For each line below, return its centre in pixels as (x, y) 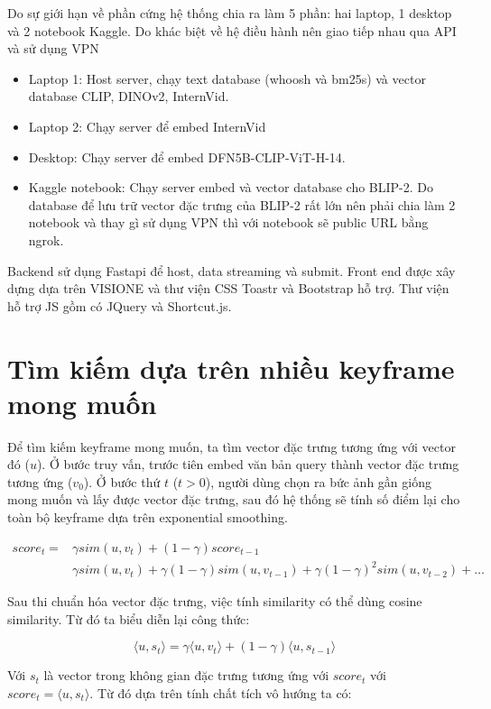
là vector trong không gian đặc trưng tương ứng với (186, 675)
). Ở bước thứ (122, 481)
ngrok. (46, 239)
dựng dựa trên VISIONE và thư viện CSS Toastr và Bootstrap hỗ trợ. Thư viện (228, 288)
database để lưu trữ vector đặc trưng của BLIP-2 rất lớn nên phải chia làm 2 (242, 204)
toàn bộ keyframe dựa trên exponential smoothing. (148, 517)
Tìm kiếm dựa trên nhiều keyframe (231, 368)
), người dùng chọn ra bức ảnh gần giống (318, 481)
